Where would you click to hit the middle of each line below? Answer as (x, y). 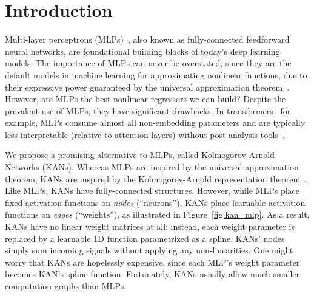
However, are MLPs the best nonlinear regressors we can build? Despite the (145, 99)
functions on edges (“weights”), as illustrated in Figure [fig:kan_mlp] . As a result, (157, 214)
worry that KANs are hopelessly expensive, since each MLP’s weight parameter (152, 262)
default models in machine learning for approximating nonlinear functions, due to (156, 74)
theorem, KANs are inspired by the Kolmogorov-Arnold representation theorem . (156, 178)
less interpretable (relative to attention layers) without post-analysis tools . (145, 134)
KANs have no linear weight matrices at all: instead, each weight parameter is (150, 226)
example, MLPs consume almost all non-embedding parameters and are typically (155, 122)
